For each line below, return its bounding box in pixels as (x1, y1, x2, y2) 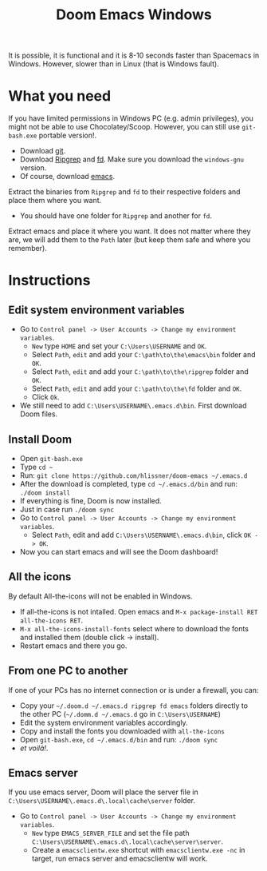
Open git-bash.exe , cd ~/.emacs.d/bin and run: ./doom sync (19, 734, 218, 744)
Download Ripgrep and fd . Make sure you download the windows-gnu (19, 154, 245, 165)
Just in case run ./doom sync (19, 504, 114, 514)
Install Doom (8, 432, 73, 446)
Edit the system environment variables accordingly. (19, 718, 189, 727)
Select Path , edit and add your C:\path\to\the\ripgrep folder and (31, 367, 249, 376)
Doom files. (19, 409, 58, 419)
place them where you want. (8, 196, 102, 205)
